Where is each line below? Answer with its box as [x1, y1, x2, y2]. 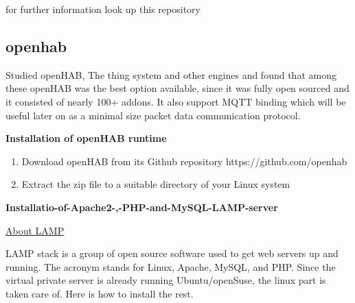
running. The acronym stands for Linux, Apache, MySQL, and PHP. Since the [5, 259, 336, 274]
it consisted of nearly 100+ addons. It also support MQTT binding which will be [5, 94, 346, 108]
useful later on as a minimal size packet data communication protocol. [5, 108, 301, 122]
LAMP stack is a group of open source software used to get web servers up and [5, 246, 339, 260]
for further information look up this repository [5, 2, 201, 16]
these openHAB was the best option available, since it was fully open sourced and [5, 81, 350, 95]
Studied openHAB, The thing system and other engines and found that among [5, 67, 336, 82]
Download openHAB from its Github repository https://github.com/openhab [21, 154, 347, 168]
